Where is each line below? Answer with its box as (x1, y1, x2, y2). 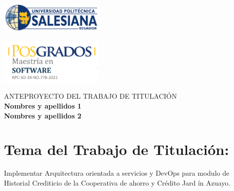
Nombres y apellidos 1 (4, 101, 81, 111)
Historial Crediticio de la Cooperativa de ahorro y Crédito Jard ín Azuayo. (4, 177, 231, 188)
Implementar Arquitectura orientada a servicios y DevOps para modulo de (4, 168, 230, 178)
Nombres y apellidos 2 (4, 110, 81, 120)
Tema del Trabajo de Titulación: (4, 139, 229, 159)
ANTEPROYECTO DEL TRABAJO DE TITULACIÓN (4, 91, 177, 101)
